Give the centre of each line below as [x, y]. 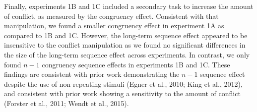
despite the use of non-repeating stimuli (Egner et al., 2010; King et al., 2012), [123, 84]
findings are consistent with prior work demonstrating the [92, 74]
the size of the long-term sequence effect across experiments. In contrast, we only [127, 54]
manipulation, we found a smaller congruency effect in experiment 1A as [114, 26]
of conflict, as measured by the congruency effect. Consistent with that [111, 16]
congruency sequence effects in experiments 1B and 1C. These [136, 64]
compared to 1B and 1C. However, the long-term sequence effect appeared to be [126, 35]
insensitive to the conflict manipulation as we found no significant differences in [125, 45]
